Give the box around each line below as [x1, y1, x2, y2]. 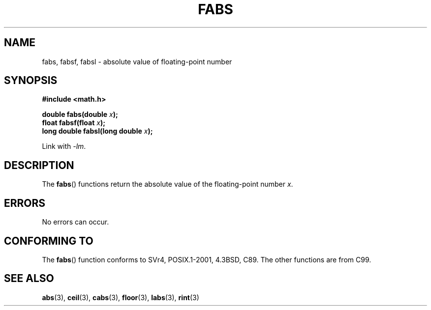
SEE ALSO [4, 272, 54, 285]
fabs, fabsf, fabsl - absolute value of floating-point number [42, 57, 232, 66]
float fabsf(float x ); [42, 118, 106, 127]
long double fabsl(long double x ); [42, 127, 153, 136]
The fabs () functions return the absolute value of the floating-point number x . [42, 180, 293, 189]
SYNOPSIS [4, 74, 58, 87]
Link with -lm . [42, 142, 86, 151]
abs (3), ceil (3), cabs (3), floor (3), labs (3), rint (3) [42, 293, 199, 302]
